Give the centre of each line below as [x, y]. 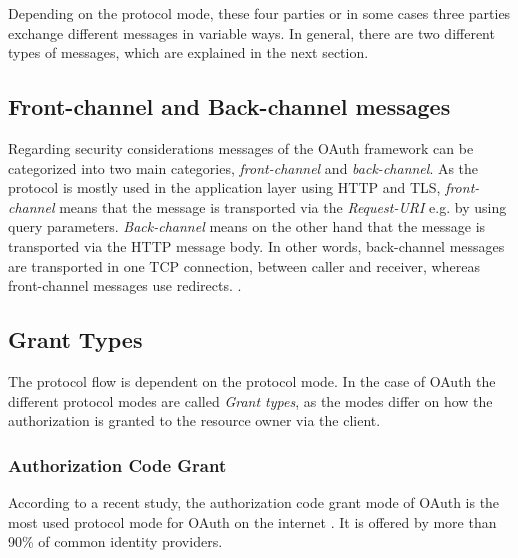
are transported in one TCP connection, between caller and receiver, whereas [244, 265]
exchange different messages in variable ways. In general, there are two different [251, 32]
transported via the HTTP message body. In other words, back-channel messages [256, 245]
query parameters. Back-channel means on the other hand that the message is [247, 226]
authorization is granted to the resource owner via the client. [194, 420]
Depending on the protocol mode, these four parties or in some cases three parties [259, 13]
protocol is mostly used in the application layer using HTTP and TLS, [224, 187]
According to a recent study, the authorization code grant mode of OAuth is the [254, 501]
